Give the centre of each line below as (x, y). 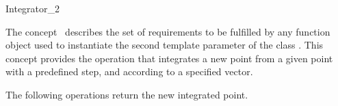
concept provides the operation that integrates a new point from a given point (169, 58)
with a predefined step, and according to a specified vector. (129, 71)
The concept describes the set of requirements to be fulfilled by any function (168, 31)
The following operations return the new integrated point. (127, 94)
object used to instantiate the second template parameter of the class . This (165, 45)
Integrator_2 (33, 8)
